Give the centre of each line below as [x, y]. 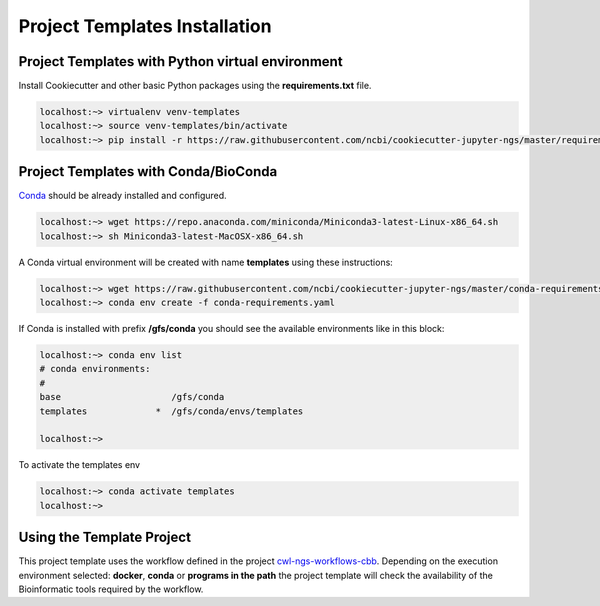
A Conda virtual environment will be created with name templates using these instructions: [206, 262]
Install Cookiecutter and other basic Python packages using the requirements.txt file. [195, 86]
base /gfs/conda [132, 397]
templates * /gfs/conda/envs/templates [171, 411]
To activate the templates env [79, 465]
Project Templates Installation [145, 26]
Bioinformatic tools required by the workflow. [111, 589]
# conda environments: [95, 369]
